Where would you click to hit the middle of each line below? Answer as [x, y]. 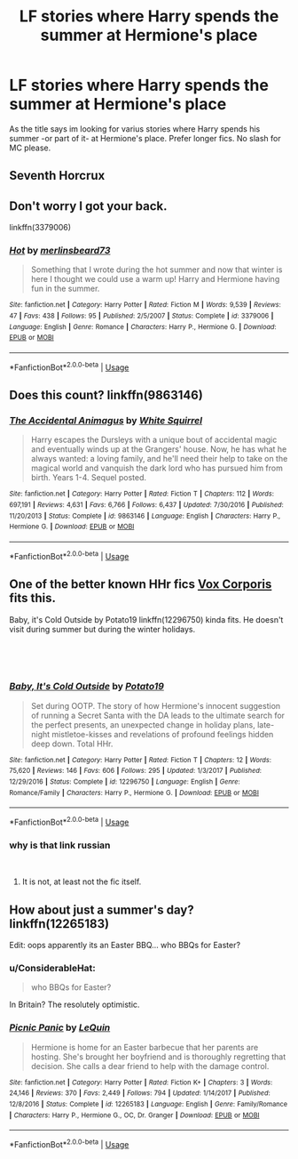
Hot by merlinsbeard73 [60, 251]
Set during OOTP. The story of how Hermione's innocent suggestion [156, 705]
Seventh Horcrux [57, 176]
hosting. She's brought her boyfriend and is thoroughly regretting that [158, 1057]
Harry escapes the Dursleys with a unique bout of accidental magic [154, 440]
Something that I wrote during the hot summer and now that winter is [157, 270]
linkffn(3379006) [40, 228]
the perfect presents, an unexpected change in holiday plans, [143, 724]
